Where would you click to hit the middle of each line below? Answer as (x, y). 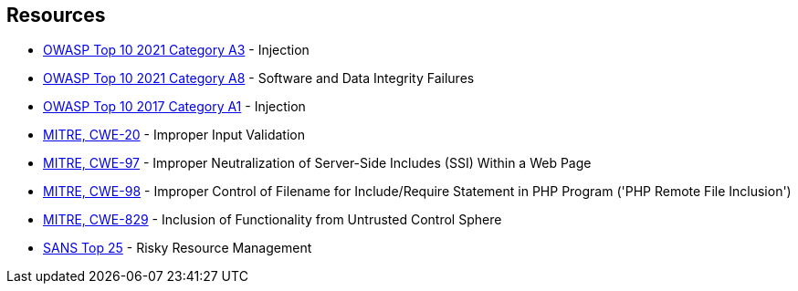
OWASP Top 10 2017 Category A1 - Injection (174, 107)
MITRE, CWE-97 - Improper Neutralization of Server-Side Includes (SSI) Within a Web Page (317, 163)
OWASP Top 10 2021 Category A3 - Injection (176, 50)
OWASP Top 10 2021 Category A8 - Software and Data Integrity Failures (259, 78)
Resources (56, 15)
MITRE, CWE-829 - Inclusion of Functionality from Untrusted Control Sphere (273, 220)
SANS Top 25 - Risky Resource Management (178, 248)
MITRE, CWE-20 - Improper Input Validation (174, 135)
